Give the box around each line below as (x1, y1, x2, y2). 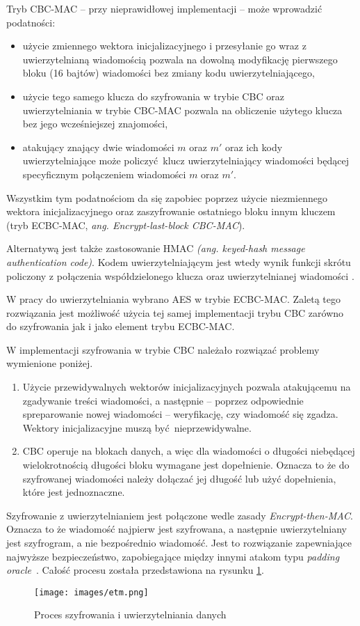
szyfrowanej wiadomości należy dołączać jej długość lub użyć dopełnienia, (22, 471, 336, 485)
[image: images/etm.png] (34, 587, 149, 597)
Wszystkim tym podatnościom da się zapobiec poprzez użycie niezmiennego (6, 190, 327, 205)
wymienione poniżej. (6, 356, 93, 370)
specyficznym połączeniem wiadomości (22, 166, 186, 181)
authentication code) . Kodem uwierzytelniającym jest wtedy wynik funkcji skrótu (6, 254, 351, 269)
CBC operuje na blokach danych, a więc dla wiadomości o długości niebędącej (22, 444, 355, 458)
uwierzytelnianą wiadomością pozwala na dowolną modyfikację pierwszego (22, 52, 338, 66)
